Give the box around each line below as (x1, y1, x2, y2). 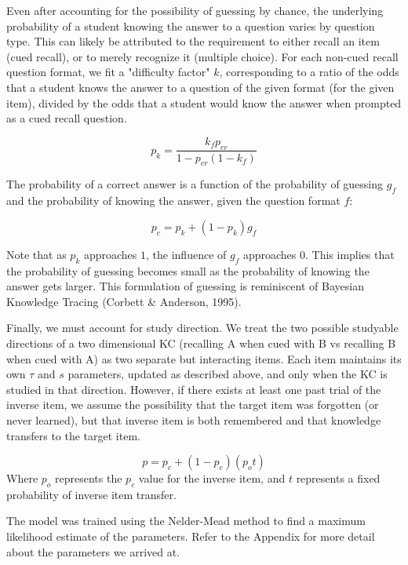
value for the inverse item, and (138, 470, 286, 487)
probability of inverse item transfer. (6, 486, 177, 502)
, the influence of (146, 246, 227, 262)
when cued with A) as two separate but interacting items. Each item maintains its (6, 350, 402, 366)
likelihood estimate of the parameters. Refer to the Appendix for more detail (6, 528, 375, 545)
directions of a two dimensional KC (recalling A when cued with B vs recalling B (6, 334, 396, 351)
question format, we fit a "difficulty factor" (6, 64, 210, 80)
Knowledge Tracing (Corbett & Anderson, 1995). (6, 293, 242, 309)
